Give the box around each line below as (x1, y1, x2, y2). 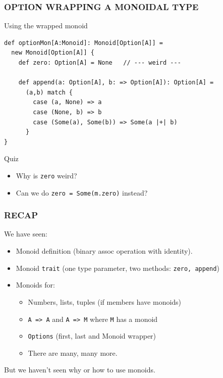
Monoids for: (16, 279, 55, 290)
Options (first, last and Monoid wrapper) (28, 330, 156, 341)
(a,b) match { (25, 88, 73, 96)
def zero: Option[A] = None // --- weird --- (18, 59, 181, 66)
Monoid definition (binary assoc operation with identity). (16, 246, 193, 256)
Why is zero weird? (16, 170, 77, 180)
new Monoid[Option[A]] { (11, 49, 94, 57)
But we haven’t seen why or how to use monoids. (4, 364, 155, 375)
